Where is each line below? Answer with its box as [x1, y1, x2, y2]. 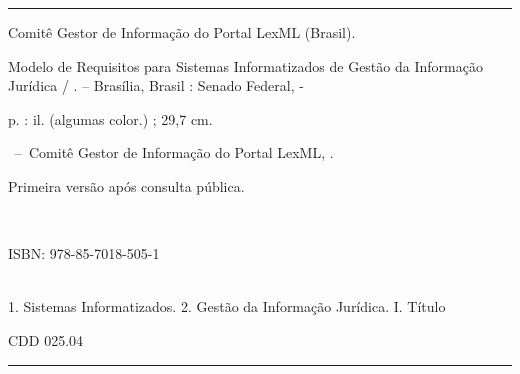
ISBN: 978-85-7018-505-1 [8, 243, 160, 264]
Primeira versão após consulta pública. [8, 175, 245, 196]
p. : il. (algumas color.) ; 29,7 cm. [8, 108, 213, 129]
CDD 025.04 [8, 329, 84, 350]
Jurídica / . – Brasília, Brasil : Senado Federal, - [8, 75, 304, 96]
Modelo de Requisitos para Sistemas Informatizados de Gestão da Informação [8, 55, 483, 76]
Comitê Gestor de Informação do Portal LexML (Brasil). [8, 22, 356, 42]
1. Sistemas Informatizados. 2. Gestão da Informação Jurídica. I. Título [8, 296, 446, 317]
